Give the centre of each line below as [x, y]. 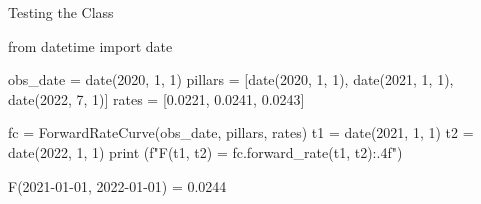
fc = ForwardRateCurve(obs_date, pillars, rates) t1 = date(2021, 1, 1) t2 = [241, 132]
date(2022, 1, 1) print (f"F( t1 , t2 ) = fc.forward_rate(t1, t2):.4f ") [205, 151]
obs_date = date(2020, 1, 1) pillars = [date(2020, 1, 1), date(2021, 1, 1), [231, 79]
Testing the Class [61, 12]
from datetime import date [90, 45]
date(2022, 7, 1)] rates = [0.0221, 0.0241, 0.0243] [156, 98]
